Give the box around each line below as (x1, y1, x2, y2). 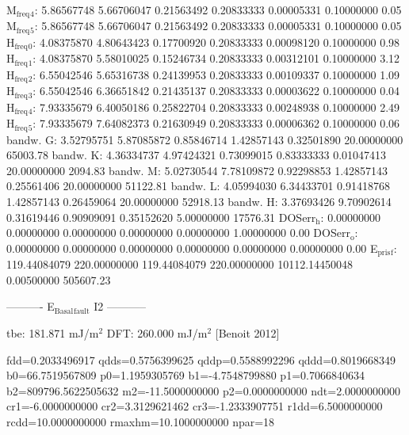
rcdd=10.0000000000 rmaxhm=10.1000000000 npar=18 (6, 413, 275, 429)
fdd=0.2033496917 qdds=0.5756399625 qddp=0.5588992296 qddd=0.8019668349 (6, 351, 396, 368)
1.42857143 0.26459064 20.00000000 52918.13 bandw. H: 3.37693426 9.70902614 (6, 193, 392, 209)
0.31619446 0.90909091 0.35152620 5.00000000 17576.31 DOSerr (6, 208, 316, 225)
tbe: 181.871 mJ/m (6, 325, 99, 342)
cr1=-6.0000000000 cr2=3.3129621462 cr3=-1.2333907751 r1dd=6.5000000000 (6, 398, 383, 414)
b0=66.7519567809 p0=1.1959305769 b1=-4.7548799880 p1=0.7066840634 (6, 367, 365, 383)
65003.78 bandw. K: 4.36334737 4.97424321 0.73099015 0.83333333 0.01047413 (6, 147, 387, 163)
